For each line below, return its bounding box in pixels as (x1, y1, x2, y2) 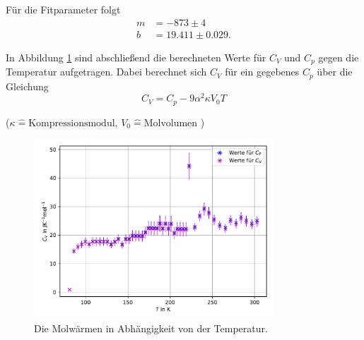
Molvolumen (143, 118, 198, 128)
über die (317, 64, 353, 79)
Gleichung (6, 78, 49, 93)
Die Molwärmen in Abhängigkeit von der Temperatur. (34, 321, 268, 336)
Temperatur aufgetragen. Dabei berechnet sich (6, 64, 207, 79)
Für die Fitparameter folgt (6, 2, 121, 16)
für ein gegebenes (225, 64, 300, 79)
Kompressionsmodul (28, 118, 115, 128)
